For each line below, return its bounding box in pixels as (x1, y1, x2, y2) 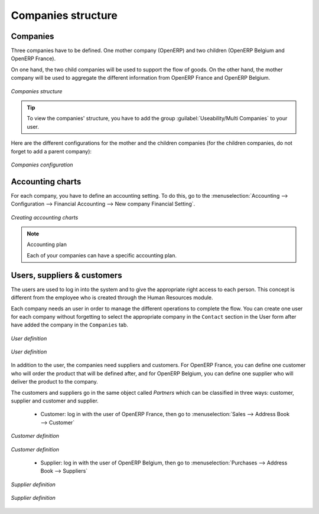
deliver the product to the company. (11, 378, 99, 385)
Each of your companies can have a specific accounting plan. (27, 251, 177, 259)
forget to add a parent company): (11, 148, 92, 155)
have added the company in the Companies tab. (11, 322, 128, 329)
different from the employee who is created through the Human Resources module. (11, 294, 213, 301)
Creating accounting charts (11, 214, 79, 221)
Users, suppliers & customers (11, 270, 122, 280)
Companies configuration (11, 161, 73, 168)
